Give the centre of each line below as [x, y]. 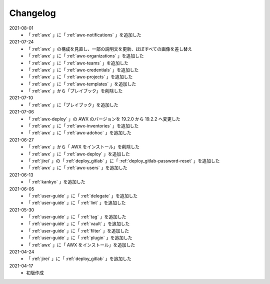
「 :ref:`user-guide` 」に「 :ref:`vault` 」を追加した [78, 224]
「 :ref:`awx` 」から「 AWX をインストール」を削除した [83, 147]
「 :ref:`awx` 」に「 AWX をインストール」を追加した [81, 244]
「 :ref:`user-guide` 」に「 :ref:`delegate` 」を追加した [82, 195]
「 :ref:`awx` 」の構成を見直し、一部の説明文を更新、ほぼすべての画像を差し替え [109, 49]
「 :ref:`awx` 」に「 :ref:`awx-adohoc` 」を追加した [79, 133]
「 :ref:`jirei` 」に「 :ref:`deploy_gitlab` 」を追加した [79, 259]
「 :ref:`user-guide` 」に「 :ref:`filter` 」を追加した [78, 230]
